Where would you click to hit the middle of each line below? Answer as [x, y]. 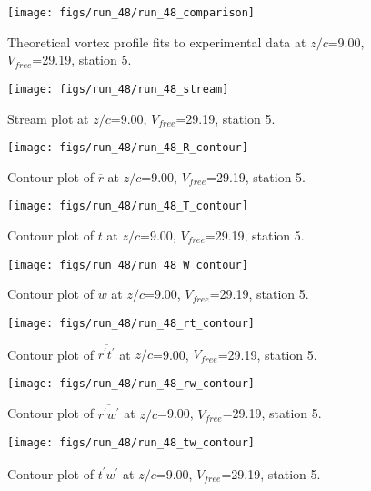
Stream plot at [48, 118]
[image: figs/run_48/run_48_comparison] [131, 13]
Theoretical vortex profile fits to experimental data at [157, 41]
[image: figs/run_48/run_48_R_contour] [128, 148]
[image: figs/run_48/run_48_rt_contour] [131, 323]
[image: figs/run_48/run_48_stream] [118, 89]
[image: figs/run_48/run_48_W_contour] [128, 265]
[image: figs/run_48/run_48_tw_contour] [131, 443]
